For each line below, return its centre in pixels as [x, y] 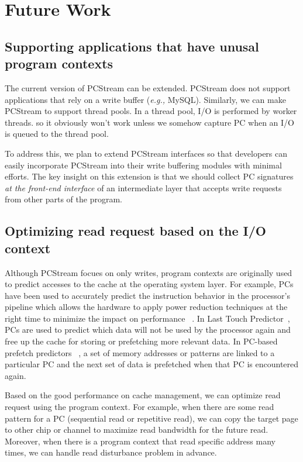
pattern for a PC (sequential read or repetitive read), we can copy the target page [151, 418]
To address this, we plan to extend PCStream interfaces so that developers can [146, 153]
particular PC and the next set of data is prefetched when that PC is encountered [152, 364]
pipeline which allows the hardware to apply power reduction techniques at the [146, 307]
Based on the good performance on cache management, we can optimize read [143, 395]
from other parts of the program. [63, 199]
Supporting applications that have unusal [132, 46]
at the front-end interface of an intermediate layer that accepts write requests [143, 187]
